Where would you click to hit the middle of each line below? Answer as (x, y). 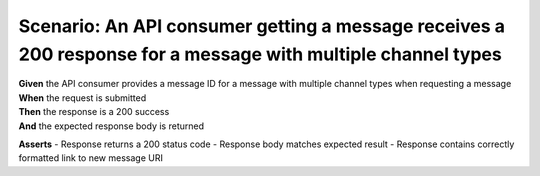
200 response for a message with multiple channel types (260, 54)
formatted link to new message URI (91, 158)
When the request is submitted (82, 97)
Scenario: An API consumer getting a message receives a (261, 26)
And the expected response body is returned (111, 126)
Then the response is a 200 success (94, 112)
